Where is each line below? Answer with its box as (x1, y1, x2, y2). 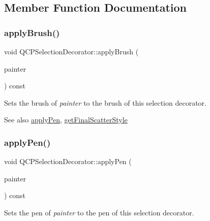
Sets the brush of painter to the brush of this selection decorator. (4, 97, 206, 108)
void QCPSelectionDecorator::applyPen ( (4, 156, 132, 167)
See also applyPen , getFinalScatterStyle (4, 114, 128, 125)
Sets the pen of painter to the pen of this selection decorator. (4, 207, 194, 217)
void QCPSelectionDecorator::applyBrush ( (4, 46, 139, 56)
